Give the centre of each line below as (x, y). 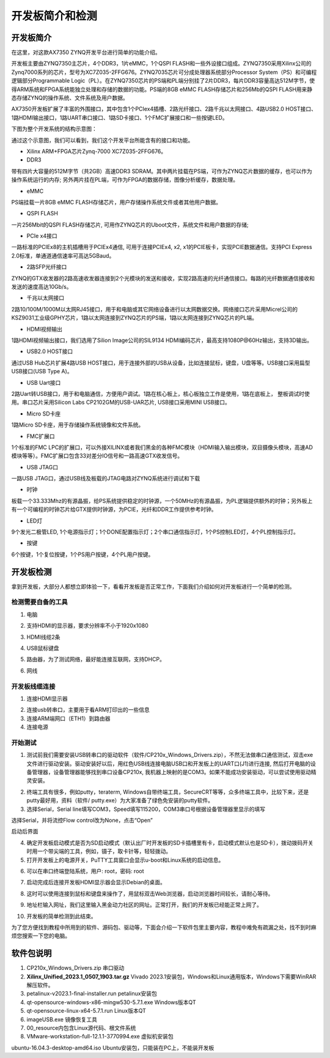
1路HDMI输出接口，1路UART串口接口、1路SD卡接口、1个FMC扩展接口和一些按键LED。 (120, 117)
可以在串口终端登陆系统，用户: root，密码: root (85, 871)
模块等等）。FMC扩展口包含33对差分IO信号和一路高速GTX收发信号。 (97, 456)
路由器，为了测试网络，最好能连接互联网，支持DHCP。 (96, 659)
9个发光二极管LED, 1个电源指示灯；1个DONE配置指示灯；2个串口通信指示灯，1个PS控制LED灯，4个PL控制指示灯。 (155, 532)
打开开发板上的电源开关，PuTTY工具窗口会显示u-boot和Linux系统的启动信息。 (125, 860)
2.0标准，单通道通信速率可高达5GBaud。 (63, 255)
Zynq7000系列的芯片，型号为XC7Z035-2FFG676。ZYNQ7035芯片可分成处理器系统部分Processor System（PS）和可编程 (164, 72)
